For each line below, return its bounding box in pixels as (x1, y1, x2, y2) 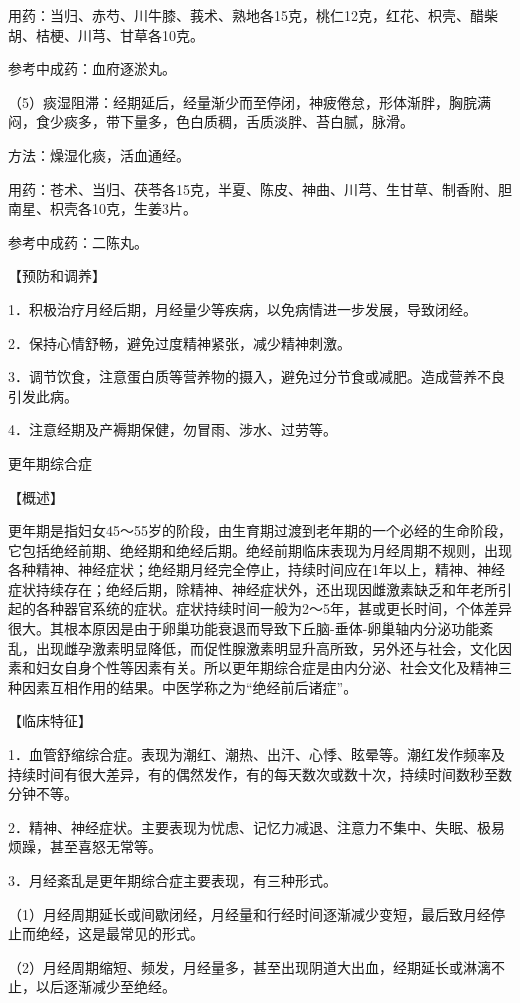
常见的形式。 (119, 923, 204, 944)
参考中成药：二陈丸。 (8, 231, 148, 252)
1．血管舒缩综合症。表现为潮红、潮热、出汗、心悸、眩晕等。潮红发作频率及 (8, 744, 505, 765)
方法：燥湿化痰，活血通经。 (8, 144, 190, 165)
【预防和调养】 (8, 265, 106, 286)
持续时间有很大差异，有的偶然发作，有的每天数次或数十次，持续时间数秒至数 (8, 763, 512, 784)
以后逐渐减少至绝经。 (35, 976, 176, 997)
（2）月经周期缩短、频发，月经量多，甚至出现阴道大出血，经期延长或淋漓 (8, 956, 491, 977)
